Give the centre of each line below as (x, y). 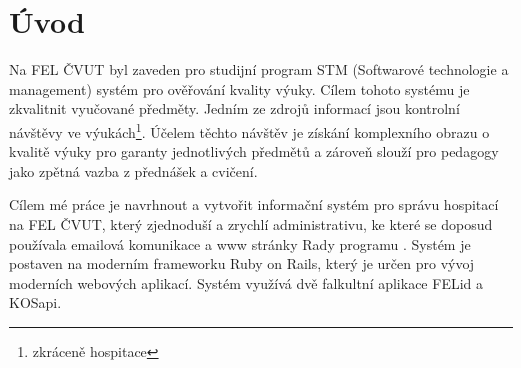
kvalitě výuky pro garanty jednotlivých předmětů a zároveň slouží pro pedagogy (254, 151)
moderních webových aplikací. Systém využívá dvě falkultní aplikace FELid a (246, 282)
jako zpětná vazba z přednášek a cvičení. (133, 170)
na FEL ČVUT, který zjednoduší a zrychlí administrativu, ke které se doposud (251, 223)
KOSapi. (35, 302)
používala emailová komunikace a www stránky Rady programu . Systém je (240, 243)
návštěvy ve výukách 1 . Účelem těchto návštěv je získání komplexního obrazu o (249, 130)
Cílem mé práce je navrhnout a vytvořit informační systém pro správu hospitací (254, 204)
